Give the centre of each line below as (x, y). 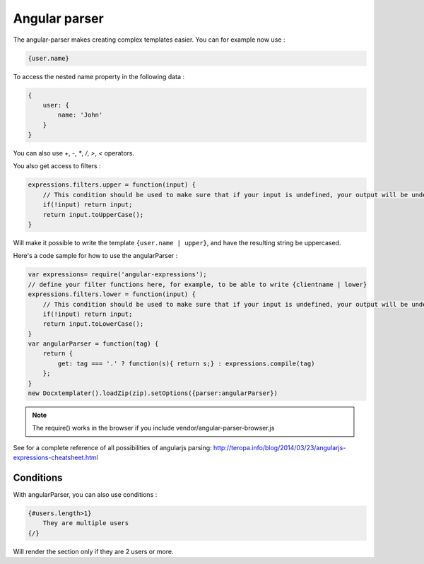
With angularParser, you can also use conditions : (85, 495)
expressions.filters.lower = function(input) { (112, 294)
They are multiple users (86, 523)
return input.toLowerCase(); (93, 324)
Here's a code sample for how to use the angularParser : (95, 256)
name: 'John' (80, 115)
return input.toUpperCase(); (93, 215)
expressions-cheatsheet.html (55, 458)
